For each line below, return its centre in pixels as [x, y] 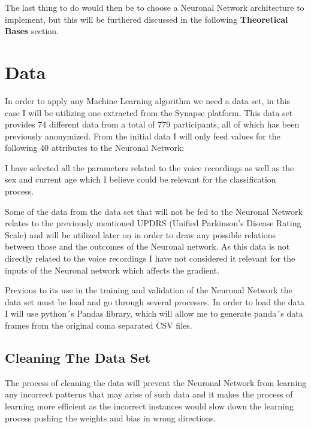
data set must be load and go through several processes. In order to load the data [155, 301]
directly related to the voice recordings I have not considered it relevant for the [150, 258]
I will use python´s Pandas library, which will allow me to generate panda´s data [154, 313]
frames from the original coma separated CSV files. [99, 325]
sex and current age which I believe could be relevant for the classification [141, 179]
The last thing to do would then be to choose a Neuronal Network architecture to [155, 7]
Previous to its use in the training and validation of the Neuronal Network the [149, 290]
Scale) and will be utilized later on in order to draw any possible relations [140, 234]
